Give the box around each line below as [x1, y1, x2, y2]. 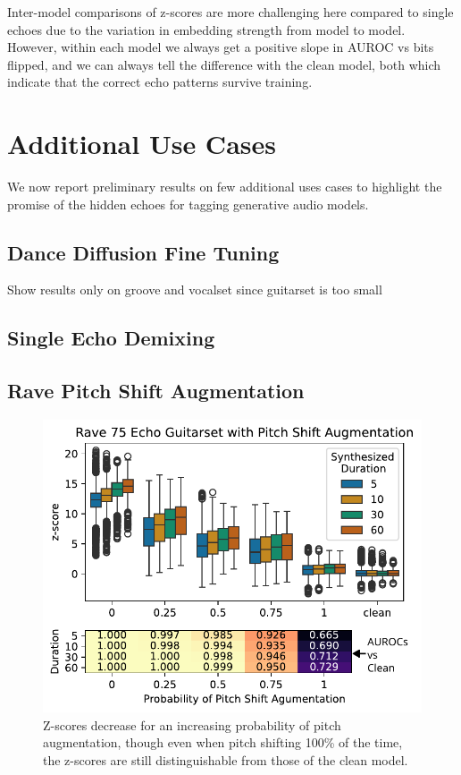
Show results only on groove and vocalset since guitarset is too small [7, 280, 382, 299]
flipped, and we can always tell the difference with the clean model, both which [7, 55, 441, 73]
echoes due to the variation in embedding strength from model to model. [7, 20, 406, 38]
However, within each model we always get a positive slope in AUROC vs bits [7, 38, 434, 56]
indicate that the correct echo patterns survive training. [7, 72, 313, 91]
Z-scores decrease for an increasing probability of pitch [43, 715, 341, 734]
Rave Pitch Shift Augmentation [7, 377, 305, 405]
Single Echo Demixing [7, 324, 215, 352]
